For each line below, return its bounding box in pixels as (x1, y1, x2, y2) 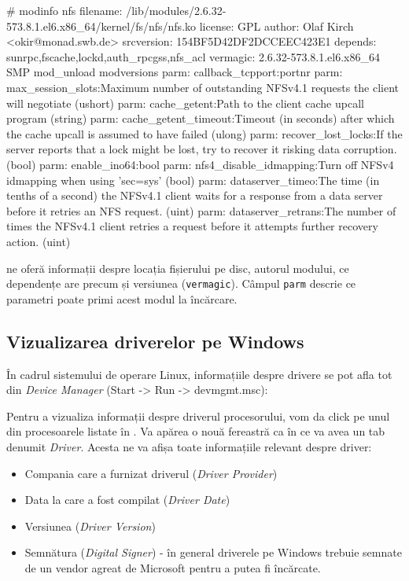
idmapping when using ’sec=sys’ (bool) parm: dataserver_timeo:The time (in (6, 171, 380, 188)
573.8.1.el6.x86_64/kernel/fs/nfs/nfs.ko (6, 17, 197, 34)
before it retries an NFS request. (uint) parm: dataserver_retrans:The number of (6, 202, 396, 219)
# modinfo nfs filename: (6, 2, 123, 18)
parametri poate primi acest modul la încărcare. (6, 290, 238, 307)
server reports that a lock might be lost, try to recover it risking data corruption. (6, 141, 397, 157)
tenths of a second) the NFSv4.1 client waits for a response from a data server (6, 187, 383, 204)
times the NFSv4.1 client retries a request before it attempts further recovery (6, 218, 378, 234)
